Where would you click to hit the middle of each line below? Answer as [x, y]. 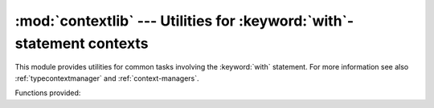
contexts [118, 43]
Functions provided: [48, 93]
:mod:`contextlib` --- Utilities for [125, 21]
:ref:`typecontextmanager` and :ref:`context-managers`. [107, 78]
